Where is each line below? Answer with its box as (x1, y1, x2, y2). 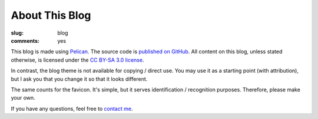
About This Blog (11, 9, 91, 22)
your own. (11, 94, 35, 101)
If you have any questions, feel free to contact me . (11, 105, 133, 112)
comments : (11, 37, 39, 44)
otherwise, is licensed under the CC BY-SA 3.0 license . (11, 56, 144, 63)
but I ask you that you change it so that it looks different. (11, 75, 148, 82)
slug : (11, 29, 24, 36)
